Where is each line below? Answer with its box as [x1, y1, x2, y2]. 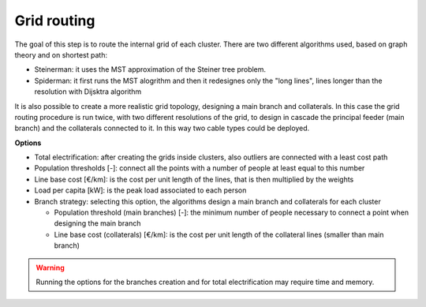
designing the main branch [54, 219, 141, 228]
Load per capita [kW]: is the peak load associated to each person [34, 185, 247, 195]
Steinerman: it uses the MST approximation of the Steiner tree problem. [34, 65, 267, 74]
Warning [35, 263, 65, 272]
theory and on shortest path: [14, 50, 108, 59]
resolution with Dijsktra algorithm [34, 87, 142, 96]
